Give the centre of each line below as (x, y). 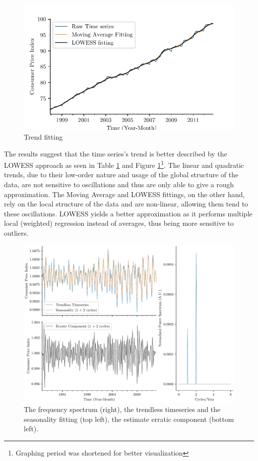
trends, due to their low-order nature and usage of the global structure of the (121, 175)
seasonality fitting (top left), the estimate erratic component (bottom (129, 419)
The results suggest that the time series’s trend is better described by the (116, 153)
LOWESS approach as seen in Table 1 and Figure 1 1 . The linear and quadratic (124, 164)
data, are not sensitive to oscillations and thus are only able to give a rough (119, 184)
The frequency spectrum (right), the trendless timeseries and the (122, 409)
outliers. (16, 232)
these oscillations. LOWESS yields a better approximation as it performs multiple (128, 213)
